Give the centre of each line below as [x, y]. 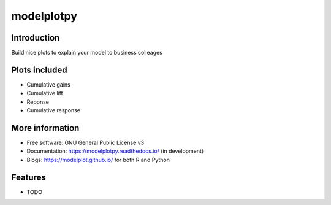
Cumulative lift [45, 93]
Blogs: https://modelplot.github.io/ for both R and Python [98, 160]
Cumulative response [54, 110]
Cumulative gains [48, 84]
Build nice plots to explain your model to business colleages [87, 53]
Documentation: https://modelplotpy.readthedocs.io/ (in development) [115, 151]
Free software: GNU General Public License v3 [86, 143]
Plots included [39, 70]
